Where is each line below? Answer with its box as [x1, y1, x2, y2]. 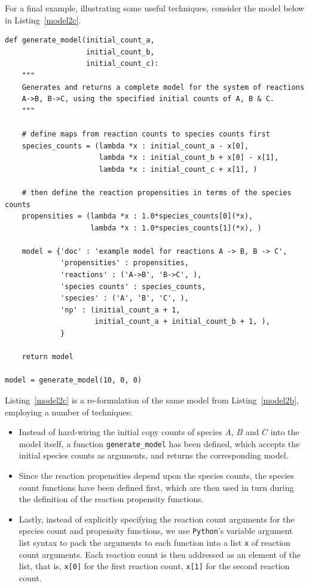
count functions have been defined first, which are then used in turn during [19, 481, 294, 493]
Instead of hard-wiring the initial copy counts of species [19, 426, 222, 438]
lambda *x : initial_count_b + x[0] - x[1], [99, 153, 279, 162]
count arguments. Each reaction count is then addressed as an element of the [19, 548, 301, 560]
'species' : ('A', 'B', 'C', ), [60, 294, 189, 303]
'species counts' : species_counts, [60, 282, 206, 291]
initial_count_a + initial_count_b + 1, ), [94, 317, 270, 326]
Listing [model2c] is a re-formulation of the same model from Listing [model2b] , [5, 394, 299, 406]
